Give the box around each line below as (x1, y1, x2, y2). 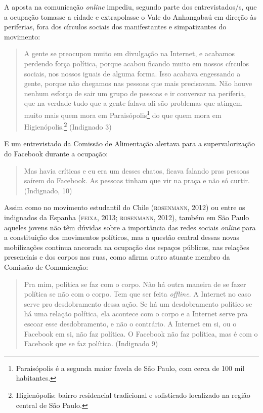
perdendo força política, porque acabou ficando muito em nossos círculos (24, 58, 249, 68)
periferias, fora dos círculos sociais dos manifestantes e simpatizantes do (4, 21, 227, 32)
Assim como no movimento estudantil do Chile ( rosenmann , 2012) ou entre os (4, 202, 245, 213)
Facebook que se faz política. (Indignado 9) (24, 338, 158, 349)
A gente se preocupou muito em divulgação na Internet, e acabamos (24, 48, 235, 59)
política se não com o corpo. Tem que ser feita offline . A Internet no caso (24, 288, 251, 299)
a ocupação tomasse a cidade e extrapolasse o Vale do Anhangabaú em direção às (4, 11, 256, 22)
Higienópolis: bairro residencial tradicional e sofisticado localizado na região (16, 389, 250, 400)
